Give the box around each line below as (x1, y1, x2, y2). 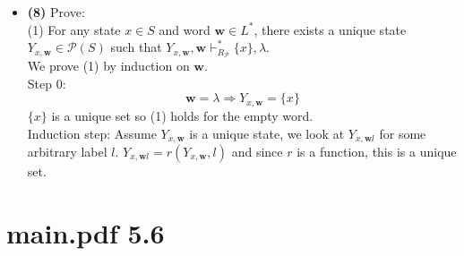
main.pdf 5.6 (6, 214, 165, 251)
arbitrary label (27, 141, 107, 160)
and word (159, 20, 211, 38)
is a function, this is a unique (296, 141, 457, 160)
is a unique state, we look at (189, 124, 345, 142)
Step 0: (27, 73, 66, 92)
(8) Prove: (27, 3, 85, 21)
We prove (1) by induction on (27, 56, 190, 75)
